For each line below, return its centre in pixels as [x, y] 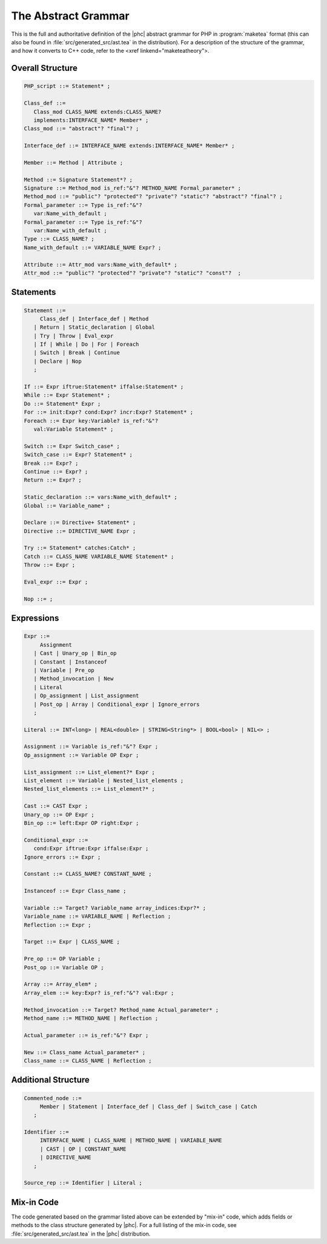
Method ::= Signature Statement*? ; [78, 180]
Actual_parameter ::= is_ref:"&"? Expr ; [86, 1035]
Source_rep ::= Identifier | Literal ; [83, 1183]
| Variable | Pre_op [64, 670]
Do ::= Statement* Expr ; [62, 404]
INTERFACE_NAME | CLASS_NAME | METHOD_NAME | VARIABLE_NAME [131, 1141]
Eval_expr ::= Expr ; [56, 582]
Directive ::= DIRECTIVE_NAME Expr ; [80, 531]
